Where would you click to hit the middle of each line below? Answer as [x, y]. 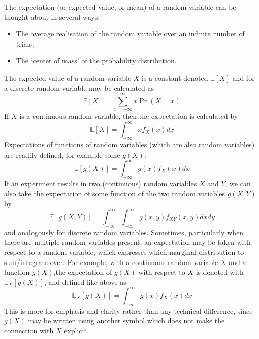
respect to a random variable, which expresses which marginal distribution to [124, 252]
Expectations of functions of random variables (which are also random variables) [129, 145]
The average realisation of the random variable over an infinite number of [130, 34]
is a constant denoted [175, 77]
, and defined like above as [85, 281]
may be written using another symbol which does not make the [126, 321]
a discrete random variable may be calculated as [79, 87]
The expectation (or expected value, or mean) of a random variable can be [120, 7]
